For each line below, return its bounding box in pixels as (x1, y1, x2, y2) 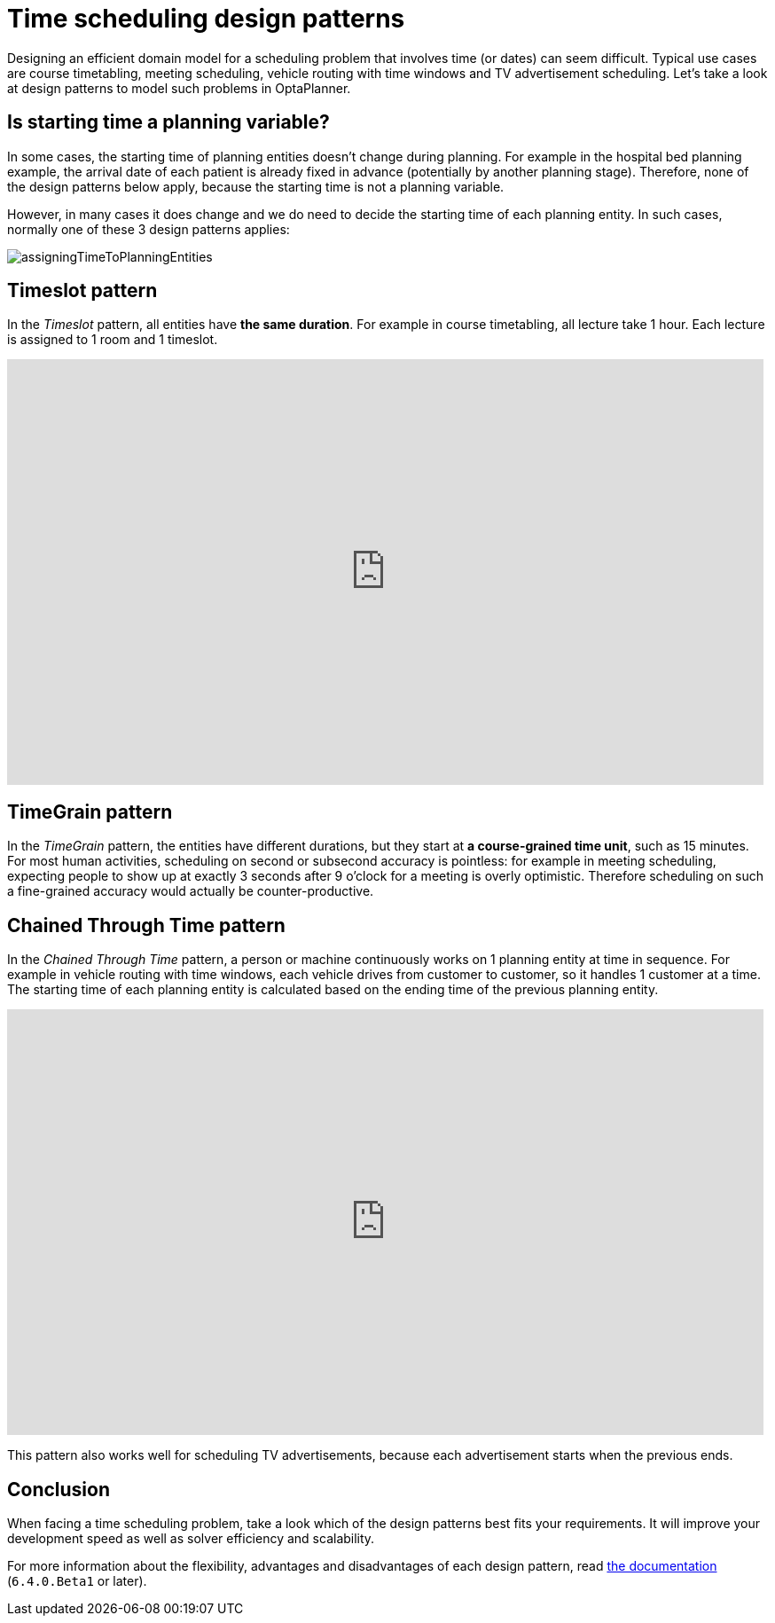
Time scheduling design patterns (7, 4, 405, 34)
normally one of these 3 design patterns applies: (7, 221, 290, 237)
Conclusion (7, 1478, 111, 1501)
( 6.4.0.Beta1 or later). (7, 1572, 147, 1588)
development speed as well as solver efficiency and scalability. (7, 1530, 375, 1546)
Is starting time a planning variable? (7, 111, 330, 134)
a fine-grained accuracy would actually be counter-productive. (7, 883, 374, 899)
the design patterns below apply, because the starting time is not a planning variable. (7, 178, 505, 194)
